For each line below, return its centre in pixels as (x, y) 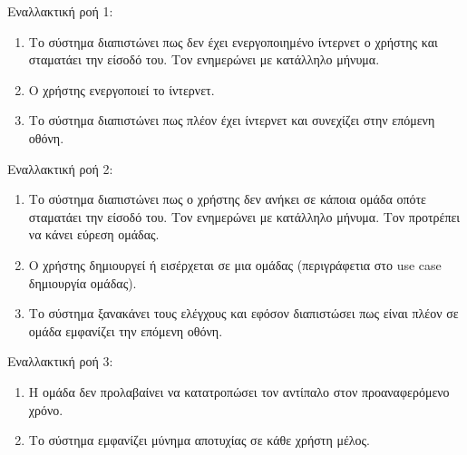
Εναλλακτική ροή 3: (60, 361)
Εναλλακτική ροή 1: (60, 11)
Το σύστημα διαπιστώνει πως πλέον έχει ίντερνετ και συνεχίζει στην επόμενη (232, 120)
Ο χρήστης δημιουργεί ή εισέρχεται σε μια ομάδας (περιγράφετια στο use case (235, 264)
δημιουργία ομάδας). (83, 282)
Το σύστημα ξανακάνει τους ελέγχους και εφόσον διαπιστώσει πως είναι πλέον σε (243, 313)
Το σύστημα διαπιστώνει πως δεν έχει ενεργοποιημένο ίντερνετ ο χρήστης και (233, 41)
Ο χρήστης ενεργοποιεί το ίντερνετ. (122, 89)
